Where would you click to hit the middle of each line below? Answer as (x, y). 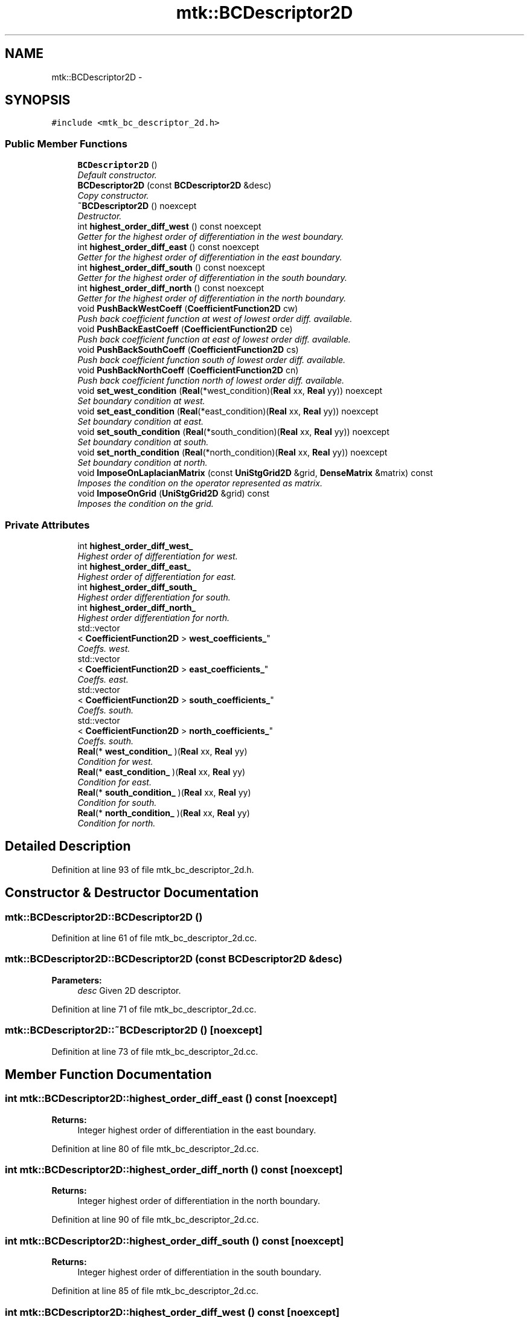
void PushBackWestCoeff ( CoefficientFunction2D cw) (188, 309)
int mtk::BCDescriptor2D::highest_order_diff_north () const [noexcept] (174, 1170)
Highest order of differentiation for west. (158, 556)
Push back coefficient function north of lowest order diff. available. (211, 381)
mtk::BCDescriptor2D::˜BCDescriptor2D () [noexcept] (134, 1030)
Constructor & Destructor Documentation (132, 893)
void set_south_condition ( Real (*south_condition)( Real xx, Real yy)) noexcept (233, 432)
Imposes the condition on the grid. (146, 504)
